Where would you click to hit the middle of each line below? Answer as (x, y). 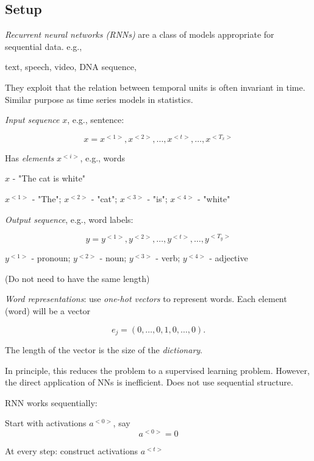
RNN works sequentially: (51, 402)
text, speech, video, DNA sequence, (71, 67)
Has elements (30, 157)
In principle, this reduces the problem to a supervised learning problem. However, (157, 370)
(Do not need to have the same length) (77, 278)
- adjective (229, 258)
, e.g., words (103, 157)
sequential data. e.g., (44, 46)
